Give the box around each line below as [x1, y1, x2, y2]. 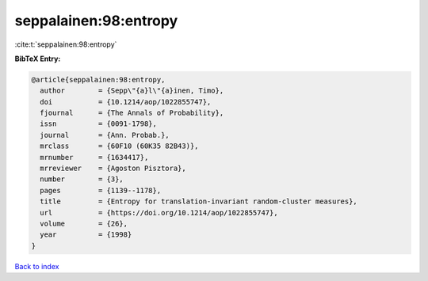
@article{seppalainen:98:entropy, [31, 75, 166, 84]
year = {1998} [40, 230, 132, 239]
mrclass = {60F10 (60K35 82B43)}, [40, 142, 199, 150]
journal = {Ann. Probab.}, [40, 131, 170, 139]
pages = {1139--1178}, [40, 186, 162, 195]
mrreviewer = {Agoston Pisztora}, [40, 164, 186, 173]
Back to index [14, 261, 59, 271]
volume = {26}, [40, 219, 128, 228]
